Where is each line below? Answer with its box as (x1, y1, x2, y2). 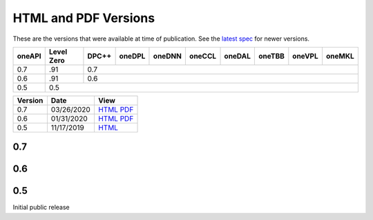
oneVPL (292, 51, 319, 61)
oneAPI (17, 51, 41, 61)
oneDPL (119, 51, 146, 61)
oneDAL (224, 51, 251, 61)
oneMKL (325, 51, 355, 61)
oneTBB (258, 51, 285, 61)
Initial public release (12, 203, 70, 212)
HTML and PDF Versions (12, 10, 155, 26)
